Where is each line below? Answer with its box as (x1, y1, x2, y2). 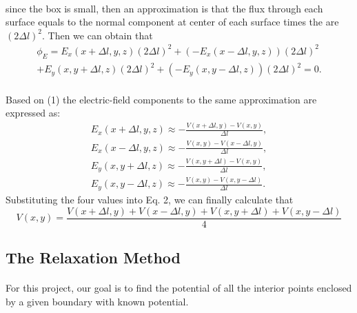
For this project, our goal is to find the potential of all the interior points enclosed (6, 280, 352, 294)
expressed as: (6, 105, 61, 120)
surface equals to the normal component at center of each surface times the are (6, 14, 339, 29)
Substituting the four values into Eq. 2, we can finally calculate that (6, 192, 294, 206)
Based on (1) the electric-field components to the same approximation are (6, 92, 317, 106)
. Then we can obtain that (42, 28, 153, 42)
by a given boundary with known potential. (6, 294, 189, 308)
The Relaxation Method (6, 247, 181, 267)
